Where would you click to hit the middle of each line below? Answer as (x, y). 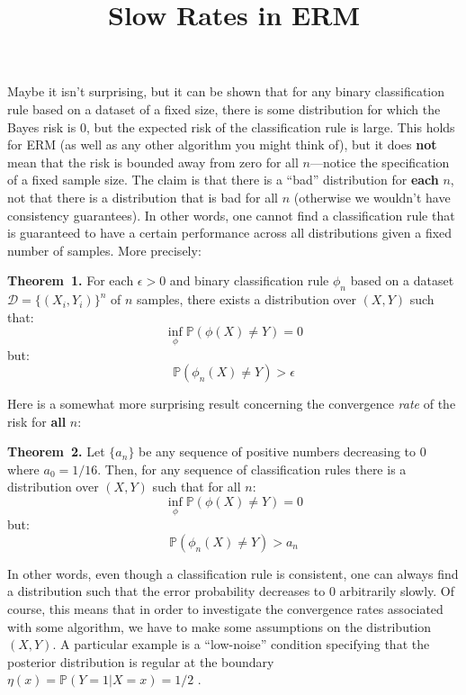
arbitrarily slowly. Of (397, 591)
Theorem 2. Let (56, 451)
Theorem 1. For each (71, 280)
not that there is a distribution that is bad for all (143, 197)
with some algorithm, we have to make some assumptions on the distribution (220, 626)
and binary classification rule (249, 280)
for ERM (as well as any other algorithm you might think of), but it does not (222, 144)
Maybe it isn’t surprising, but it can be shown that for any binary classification (226, 91)
